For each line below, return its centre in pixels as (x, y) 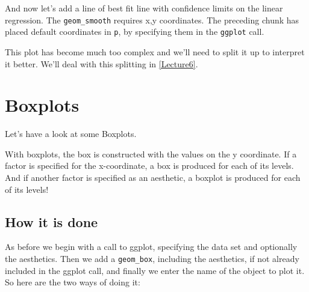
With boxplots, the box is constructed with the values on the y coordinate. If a (151, 154)
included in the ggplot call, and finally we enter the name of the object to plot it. (155, 270)
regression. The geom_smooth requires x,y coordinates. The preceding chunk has (152, 20)
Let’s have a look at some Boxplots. (71, 134)
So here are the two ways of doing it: (73, 282)
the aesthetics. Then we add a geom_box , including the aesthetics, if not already (152, 258)
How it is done (51, 221)
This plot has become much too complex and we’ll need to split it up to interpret (155, 51)
